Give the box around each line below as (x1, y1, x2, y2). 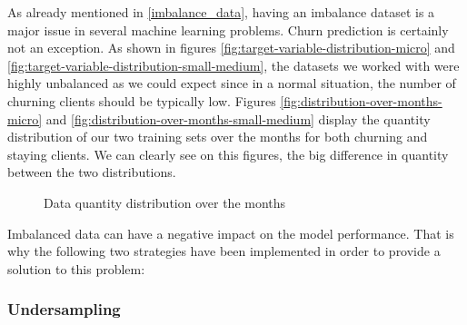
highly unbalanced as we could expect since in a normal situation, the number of (7, 74, 456, 93)
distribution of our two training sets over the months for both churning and (7, 127, 428, 146)
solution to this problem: (7, 259, 145, 278)
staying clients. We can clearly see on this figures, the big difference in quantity (7, 144, 449, 163)
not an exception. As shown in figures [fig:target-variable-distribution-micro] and (7, 38, 455, 57)
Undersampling (7, 298, 121, 320)
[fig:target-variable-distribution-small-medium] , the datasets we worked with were (7, 55, 460, 74)
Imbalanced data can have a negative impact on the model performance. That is (7, 223, 454, 242)
